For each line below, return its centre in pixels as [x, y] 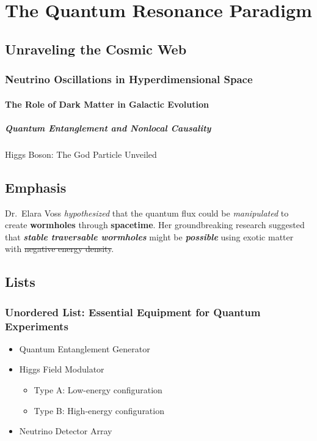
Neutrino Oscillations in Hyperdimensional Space [129, 79]
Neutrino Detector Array [66, 431]
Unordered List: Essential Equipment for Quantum [133, 312]
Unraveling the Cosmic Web [96, 49]
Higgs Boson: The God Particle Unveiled [81, 154]
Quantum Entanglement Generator [85, 348]
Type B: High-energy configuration [99, 410]
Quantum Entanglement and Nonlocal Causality [108, 128]
